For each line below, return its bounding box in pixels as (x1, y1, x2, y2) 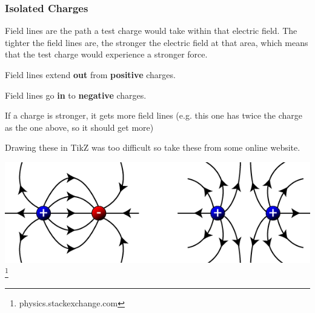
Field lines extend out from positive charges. (5, 68, 176, 81)
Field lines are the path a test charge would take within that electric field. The (5, 24, 297, 37)
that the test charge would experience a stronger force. (5, 48, 208, 61)
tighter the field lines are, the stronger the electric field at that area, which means (5, 36, 308, 48)
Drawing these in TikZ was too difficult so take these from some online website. (5, 141, 300, 154)
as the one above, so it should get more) (5, 120, 154, 133)
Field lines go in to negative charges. (5, 88, 147, 101)
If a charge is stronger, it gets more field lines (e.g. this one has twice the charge (5, 109, 302, 122)
